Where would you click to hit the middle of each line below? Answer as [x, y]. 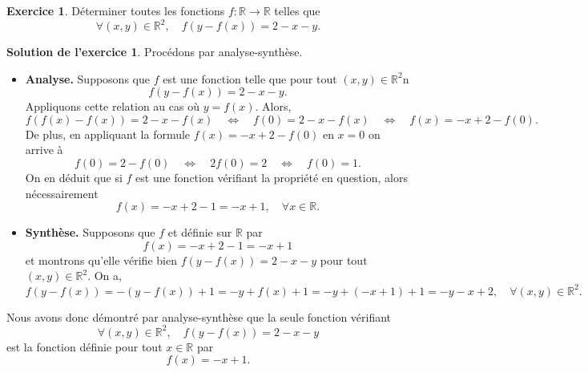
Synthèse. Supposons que [90, 232]
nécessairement [62, 193]
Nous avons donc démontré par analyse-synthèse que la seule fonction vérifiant [199, 316]
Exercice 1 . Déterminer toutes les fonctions [116, 10]
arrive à [44, 150]
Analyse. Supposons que [87, 78]
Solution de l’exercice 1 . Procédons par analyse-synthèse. [155, 52]
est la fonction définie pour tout [85, 346]
